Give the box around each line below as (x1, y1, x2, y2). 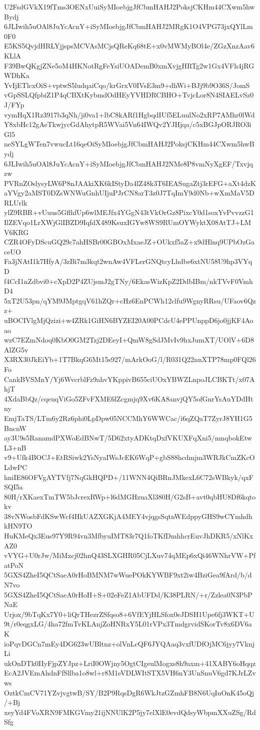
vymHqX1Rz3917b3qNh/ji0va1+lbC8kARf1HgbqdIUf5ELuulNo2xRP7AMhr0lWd (4, 109, 255, 119)
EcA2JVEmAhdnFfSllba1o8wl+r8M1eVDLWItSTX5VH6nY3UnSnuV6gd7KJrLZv (4, 667, 256, 678)
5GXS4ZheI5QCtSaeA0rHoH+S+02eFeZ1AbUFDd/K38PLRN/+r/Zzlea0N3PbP (4, 589, 252, 599)
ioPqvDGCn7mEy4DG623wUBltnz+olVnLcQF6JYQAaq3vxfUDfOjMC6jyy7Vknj (4, 638, 255, 648)
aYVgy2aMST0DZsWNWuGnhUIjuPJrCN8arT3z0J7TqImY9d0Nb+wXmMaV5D (4, 187, 254, 198)
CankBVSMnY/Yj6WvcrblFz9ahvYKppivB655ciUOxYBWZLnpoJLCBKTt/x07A (4, 373, 255, 384)
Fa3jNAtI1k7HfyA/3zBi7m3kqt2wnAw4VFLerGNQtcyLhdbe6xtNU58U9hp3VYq (4, 256, 252, 266)
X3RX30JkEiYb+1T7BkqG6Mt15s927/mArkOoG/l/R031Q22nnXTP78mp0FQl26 (4, 354, 256, 364)
